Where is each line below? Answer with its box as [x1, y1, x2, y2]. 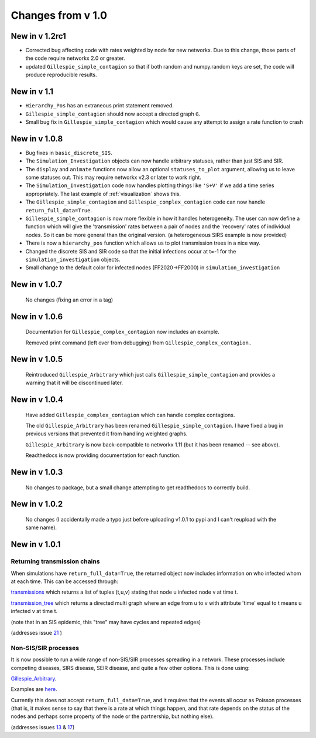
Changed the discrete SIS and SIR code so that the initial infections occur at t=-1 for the [25, 248, 236, 255]
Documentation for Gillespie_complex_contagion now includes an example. [25, 329, 219, 336]
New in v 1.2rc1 [11, 31, 67, 41]
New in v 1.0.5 [11, 354, 63, 364]
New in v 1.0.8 [11, 134, 63, 144]
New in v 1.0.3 [11, 467, 63, 478]
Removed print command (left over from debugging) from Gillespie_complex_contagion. [25, 339, 252, 346]
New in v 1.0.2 [11, 499, 63, 509]
